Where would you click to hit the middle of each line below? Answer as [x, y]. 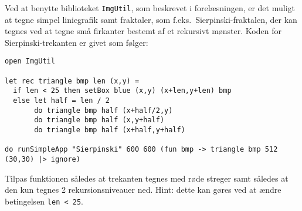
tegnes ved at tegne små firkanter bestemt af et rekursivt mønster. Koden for [143, 31]
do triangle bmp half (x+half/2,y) [104, 110]
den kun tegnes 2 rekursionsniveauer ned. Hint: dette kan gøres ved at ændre [143, 190]
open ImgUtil [30, 61]
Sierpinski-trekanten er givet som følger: [77, 42]
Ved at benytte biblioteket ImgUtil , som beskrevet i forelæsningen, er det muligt [150, 8]
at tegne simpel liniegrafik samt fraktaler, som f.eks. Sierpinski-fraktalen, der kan [151, 19]
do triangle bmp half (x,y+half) [99, 120]
